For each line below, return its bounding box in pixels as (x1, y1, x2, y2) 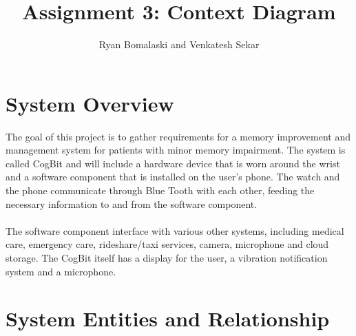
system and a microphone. (6, 264, 116, 278)
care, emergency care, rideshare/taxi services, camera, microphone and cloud (6, 237, 329, 251)
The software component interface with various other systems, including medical (6, 223, 344, 238)
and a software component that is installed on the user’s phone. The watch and (6, 169, 340, 184)
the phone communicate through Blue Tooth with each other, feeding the (6, 183, 315, 198)
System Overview (6, 89, 174, 117)
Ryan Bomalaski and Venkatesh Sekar (98, 37, 260, 52)
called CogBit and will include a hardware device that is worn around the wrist (6, 156, 340, 170)
